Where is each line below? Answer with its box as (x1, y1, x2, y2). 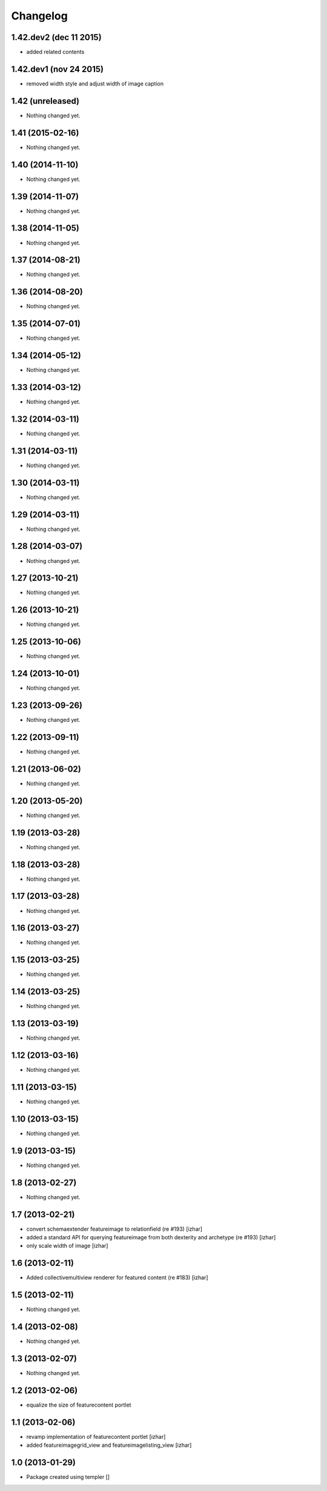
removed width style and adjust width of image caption (26, 79, 163, 87)
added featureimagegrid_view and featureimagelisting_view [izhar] (26, 1441, 192, 1449)
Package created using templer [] (26, 1473, 110, 1481)
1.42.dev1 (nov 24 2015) (11, 64, 104, 74)
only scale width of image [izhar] (26, 1242, 108, 1250)
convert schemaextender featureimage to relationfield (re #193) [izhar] (26, 1225, 203, 1233)
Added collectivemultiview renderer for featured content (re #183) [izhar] (26, 1274, 208, 1281)
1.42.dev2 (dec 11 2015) (11, 32, 102, 42)
